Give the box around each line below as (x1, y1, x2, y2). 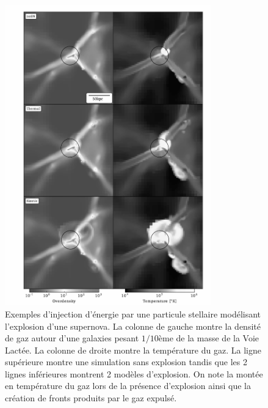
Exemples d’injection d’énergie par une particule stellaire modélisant (5, 307, 261, 320)
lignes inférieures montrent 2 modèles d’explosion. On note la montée (5, 367, 263, 380)
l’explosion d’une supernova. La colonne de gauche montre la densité (5, 319, 261, 332)
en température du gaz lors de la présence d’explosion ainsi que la (5, 379, 251, 392)
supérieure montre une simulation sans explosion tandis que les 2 (5, 355, 247, 368)
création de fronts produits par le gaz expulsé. (5, 391, 177, 404)
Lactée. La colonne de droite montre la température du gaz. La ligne (5, 343, 261, 356)
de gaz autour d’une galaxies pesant (5, 332, 139, 344)
